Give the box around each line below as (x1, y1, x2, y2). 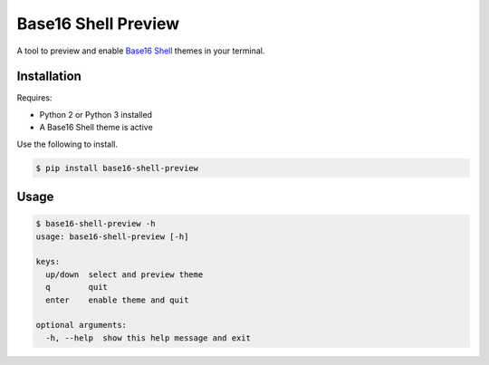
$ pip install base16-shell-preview (35, 163, 199, 173)
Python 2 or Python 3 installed (39, 109, 153, 120)
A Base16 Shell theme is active (39, 122, 153, 133)
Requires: (16, 92, 53, 103)
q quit (45, 282, 109, 293)
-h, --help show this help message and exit (45, 332, 251, 343)
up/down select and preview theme (45, 269, 204, 280)
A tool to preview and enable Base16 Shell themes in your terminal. (16, 45, 265, 56)
